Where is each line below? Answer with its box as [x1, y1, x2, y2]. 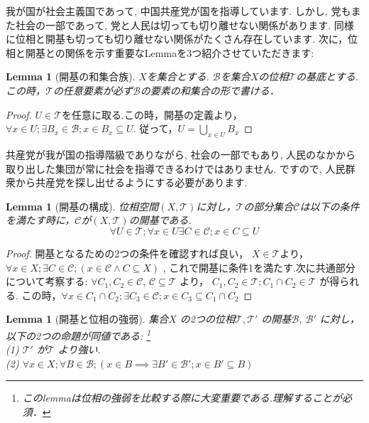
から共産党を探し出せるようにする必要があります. [15, 175, 248, 190]
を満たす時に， [6, 213, 75, 227]
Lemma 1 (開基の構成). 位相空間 [6, 198, 159, 213]
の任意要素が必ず [53, 82, 133, 97]
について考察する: [6, 274, 88, 289]
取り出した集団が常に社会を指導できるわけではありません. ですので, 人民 [6, 161, 346, 176]
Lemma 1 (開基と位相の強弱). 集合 [6, 311, 169, 326]
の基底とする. [296, 69, 358, 84]
